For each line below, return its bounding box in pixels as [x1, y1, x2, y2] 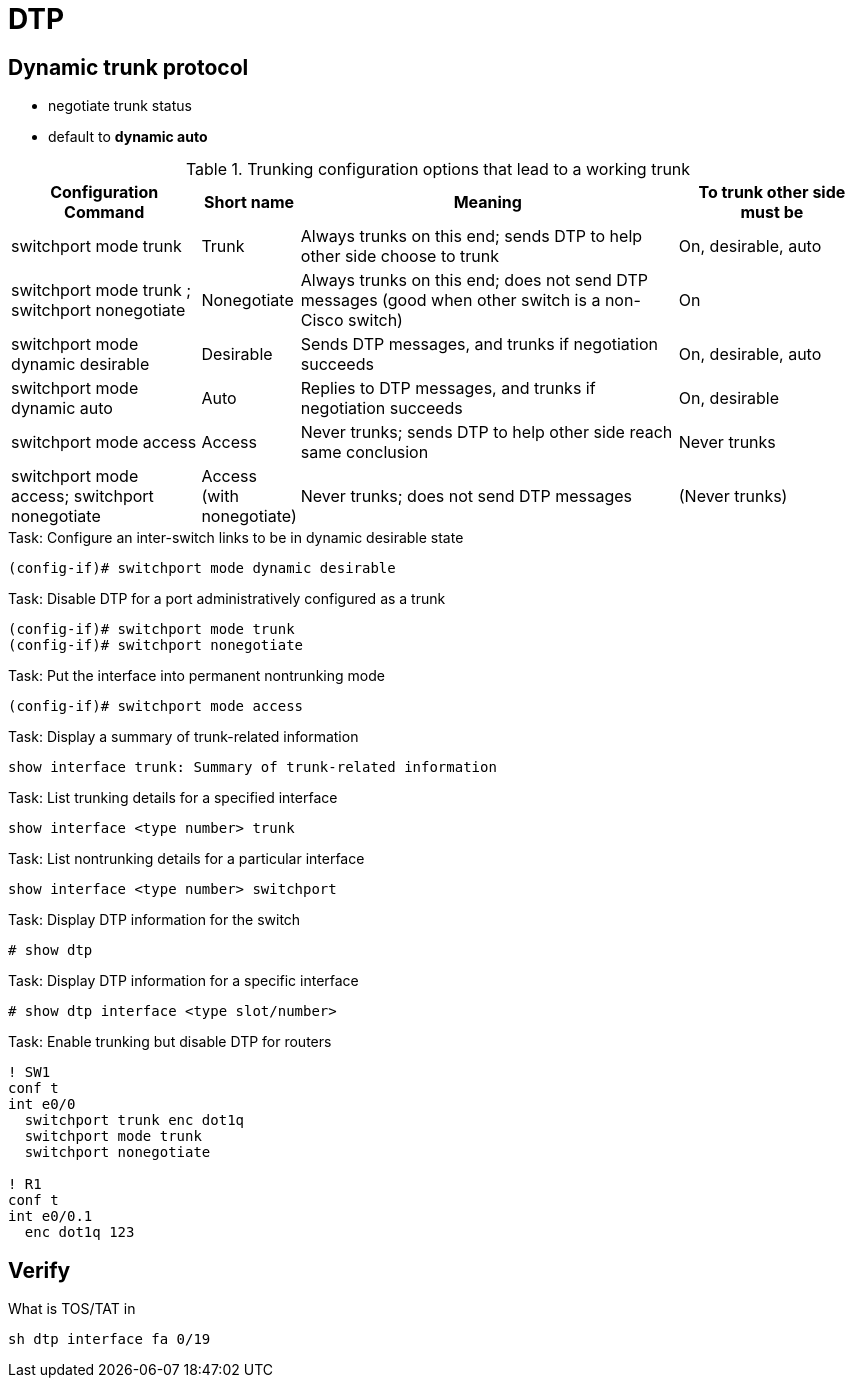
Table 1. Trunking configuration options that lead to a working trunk [185, 159, 691, 180]
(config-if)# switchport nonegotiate [8, 637, 304, 654]
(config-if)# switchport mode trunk [8, 621, 295, 638]
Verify [8, 1257, 71, 1283]
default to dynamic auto [48, 128, 208, 146]
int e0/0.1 [8, 1208, 93, 1225]
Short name [204, 192, 295, 213]
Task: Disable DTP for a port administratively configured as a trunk [8, 590, 446, 608]
